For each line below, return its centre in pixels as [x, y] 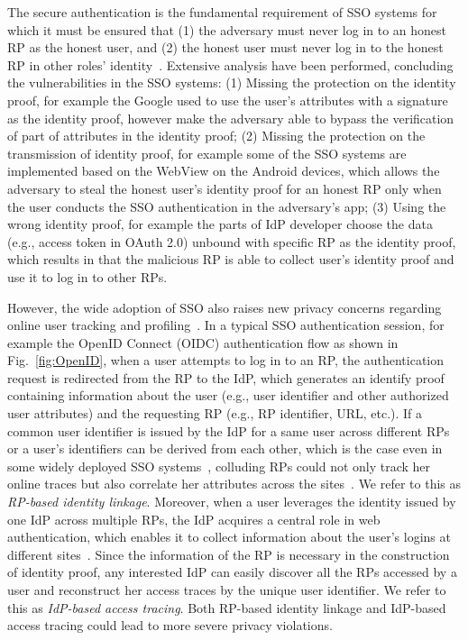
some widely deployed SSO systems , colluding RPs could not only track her [219, 466]
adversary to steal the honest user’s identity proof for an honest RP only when [225, 188]
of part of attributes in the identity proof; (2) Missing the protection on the [216, 136]
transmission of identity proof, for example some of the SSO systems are [207, 153]
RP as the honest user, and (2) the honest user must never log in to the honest [225, 47]
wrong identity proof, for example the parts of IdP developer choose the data [220, 224]
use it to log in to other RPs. [87, 276]
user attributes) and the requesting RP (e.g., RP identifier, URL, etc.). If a [215, 413]
